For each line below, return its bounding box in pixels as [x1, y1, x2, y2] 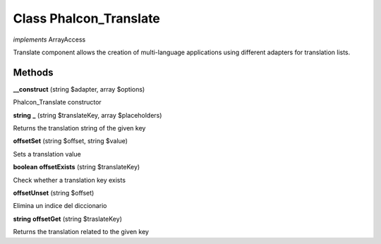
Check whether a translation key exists [13, 176, 126, 184]
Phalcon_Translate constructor [13, 98, 102, 106]
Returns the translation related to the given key [13, 228, 150, 236]
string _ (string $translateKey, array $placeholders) [13, 111, 162, 119]
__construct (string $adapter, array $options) [13, 85, 145, 93]
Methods [13, 66, 54, 78]
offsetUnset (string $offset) [13, 188, 95, 197]
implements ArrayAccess [13, 35, 86, 44]
